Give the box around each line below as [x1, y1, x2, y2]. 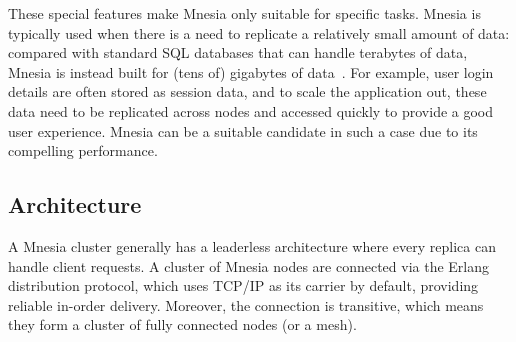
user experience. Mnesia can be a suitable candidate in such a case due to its [8, 120, 478, 141]
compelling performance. [8, 140, 158, 161]
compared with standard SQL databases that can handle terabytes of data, [8, 42, 468, 63]
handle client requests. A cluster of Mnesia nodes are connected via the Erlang [8, 255, 489, 276]
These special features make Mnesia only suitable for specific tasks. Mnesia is [8, 3, 481, 23]
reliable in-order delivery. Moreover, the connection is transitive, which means [8, 294, 484, 315]
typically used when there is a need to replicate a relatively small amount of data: [8, 22, 510, 43]
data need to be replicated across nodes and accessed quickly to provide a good [8, 100, 494, 121]
